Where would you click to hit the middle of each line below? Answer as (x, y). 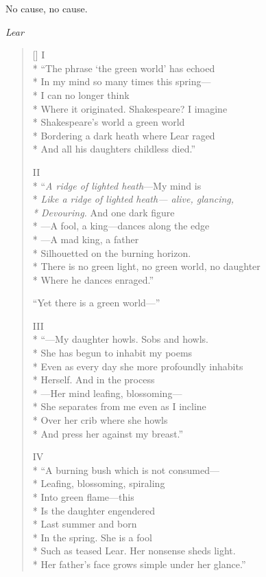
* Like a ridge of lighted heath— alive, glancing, (133, 199)
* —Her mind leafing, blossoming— (107, 393)
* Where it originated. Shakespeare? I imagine (130, 108)
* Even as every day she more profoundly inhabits (138, 366)
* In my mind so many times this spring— (122, 81)
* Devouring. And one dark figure (104, 212)
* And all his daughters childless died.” (114, 149)
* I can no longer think (81, 94)
